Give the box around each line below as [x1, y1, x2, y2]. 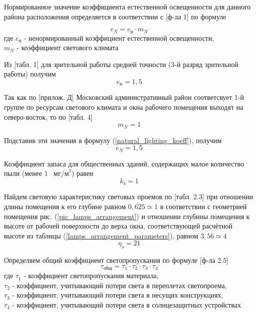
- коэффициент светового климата [16, 42, 119, 53]
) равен [71, 168, 93, 178]
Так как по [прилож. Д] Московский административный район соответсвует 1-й [4, 92, 244, 102]
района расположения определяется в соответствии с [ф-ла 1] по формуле [4, 11, 226, 21]
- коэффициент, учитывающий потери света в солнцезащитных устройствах [12, 299, 241, 310]
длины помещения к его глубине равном [4, 201, 126, 211]
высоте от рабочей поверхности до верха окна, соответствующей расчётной [4, 221, 233, 231]
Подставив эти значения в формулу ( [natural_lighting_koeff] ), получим [4, 135, 222, 145]
